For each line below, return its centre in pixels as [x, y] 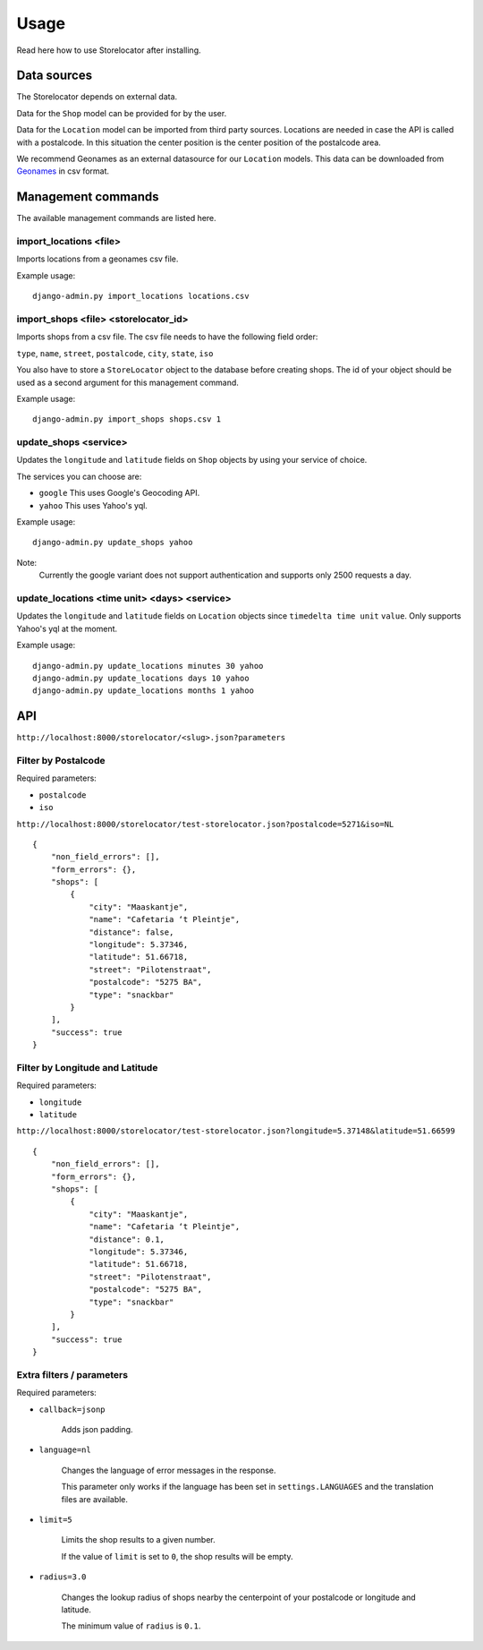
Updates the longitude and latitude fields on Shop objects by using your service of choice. [192, 460]
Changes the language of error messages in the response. [169, 1470]
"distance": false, [131, 932]
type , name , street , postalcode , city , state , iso [115, 353]
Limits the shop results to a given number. [138, 1540]
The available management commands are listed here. [116, 218]
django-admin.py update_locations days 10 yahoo [141, 678]
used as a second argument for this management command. [127, 382]
